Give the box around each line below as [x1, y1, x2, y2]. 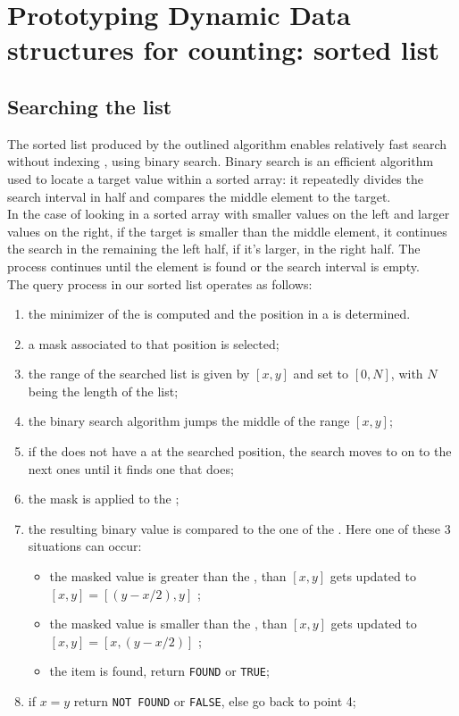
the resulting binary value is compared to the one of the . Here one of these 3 [28, 519, 451, 537]
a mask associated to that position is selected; [28, 334, 280, 353]
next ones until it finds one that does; [28, 459, 234, 478]
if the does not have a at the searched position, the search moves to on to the [28, 442, 452, 461]
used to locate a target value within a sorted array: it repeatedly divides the [7, 169, 423, 187]
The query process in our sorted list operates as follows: [7, 274, 313, 293]
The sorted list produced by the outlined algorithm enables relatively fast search [7, 134, 447, 153]
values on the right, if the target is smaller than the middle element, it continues [7, 221, 447, 240]
